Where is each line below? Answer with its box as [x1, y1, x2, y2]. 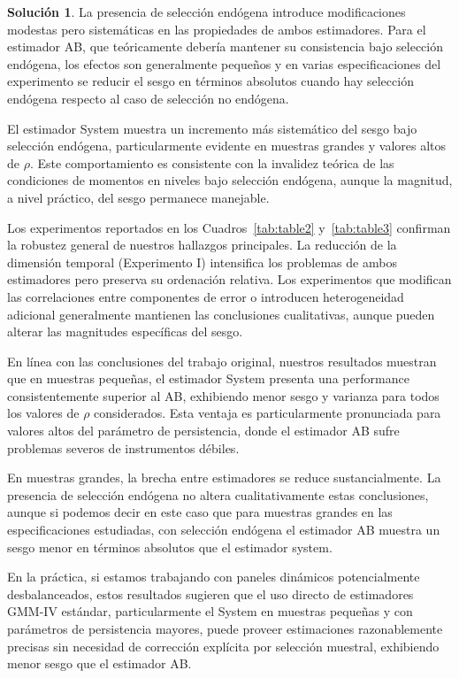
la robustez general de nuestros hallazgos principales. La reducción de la [7, 235, 397, 254]
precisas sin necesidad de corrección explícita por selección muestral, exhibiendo [7, 636, 440, 655]
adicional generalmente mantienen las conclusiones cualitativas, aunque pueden [7, 304, 435, 323]
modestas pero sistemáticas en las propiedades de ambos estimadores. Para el [7, 19, 426, 38]
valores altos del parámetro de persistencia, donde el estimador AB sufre [7, 421, 400, 440]
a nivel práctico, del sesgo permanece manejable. [7, 188, 270, 206]
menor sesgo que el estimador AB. [7, 654, 192, 673]
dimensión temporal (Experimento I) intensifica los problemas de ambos [7, 252, 397, 271]
